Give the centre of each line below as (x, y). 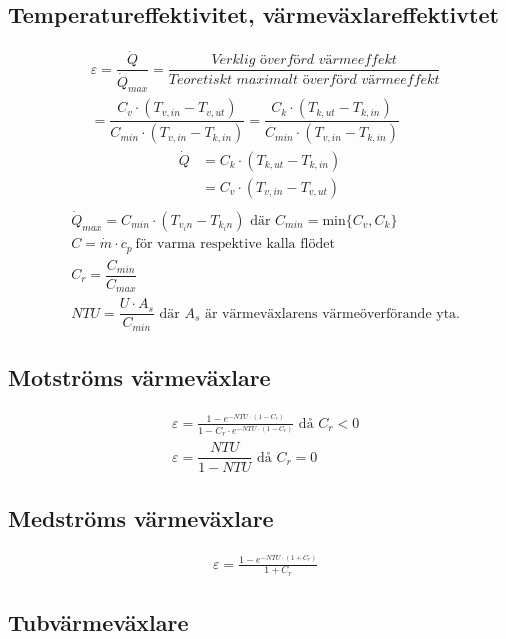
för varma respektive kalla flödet (235, 244)
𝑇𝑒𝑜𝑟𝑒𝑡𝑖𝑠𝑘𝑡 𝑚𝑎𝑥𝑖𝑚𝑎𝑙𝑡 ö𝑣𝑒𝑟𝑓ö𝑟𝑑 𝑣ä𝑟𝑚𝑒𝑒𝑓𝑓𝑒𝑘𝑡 (304, 79)
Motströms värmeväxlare (139, 377)
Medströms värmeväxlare (141, 517)
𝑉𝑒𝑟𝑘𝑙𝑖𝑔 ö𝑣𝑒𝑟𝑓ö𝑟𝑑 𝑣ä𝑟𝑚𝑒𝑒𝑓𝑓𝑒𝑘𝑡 (304, 60)
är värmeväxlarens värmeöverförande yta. (332, 313)
